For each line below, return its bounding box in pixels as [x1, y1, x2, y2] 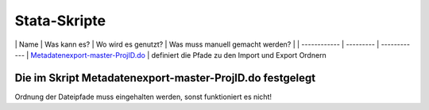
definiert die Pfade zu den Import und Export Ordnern [151, 50, 327, 59]
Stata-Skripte [14, 12, 106, 29]
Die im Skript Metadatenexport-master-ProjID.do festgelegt [14, 71, 316, 85]
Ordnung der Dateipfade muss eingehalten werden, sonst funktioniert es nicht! [14, 92, 272, 101]
